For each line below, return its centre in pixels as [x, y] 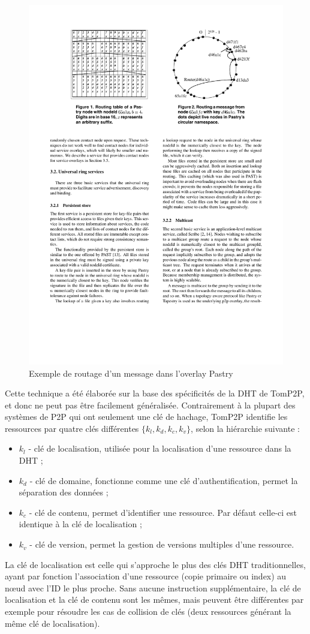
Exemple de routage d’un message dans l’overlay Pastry [131, 373]
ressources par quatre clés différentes [72, 428]
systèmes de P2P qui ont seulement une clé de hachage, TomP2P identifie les [146, 417]
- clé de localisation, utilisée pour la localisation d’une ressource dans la [160, 448]
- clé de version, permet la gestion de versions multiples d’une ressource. [162, 544]
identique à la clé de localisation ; [80, 524]
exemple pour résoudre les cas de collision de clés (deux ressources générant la [148, 612]
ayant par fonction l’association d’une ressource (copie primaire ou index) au [146, 576]
